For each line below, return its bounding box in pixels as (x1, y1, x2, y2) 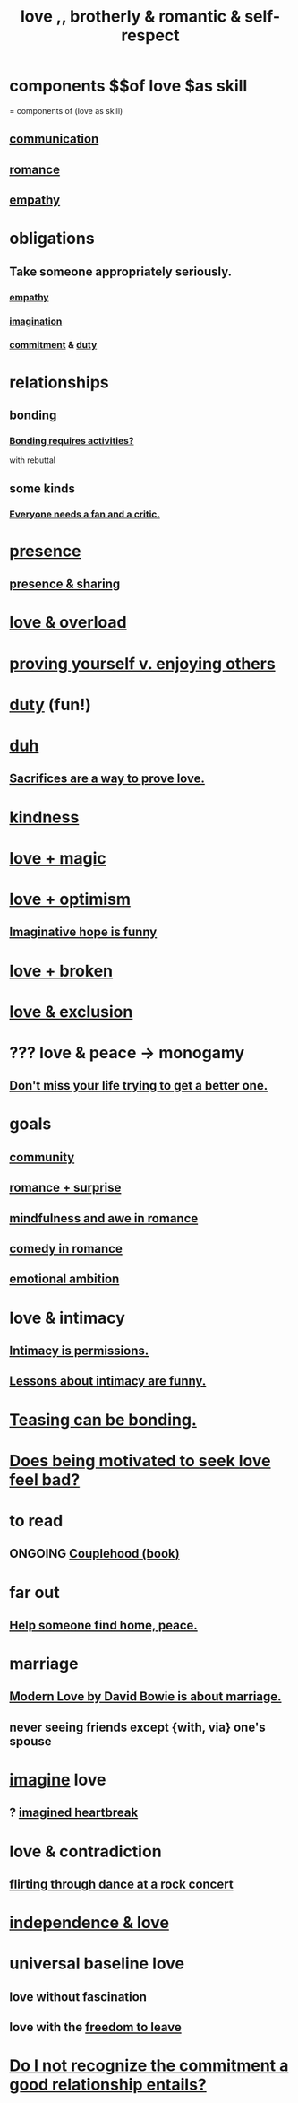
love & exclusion (9, 1002, 133, 1021)
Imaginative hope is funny (9, 925, 158, 940)
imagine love (9, 1769, 106, 1790)
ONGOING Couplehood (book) (9, 1546, 181, 1561)
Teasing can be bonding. (9, 1410, 197, 1430)
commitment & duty (9, 339, 98, 352)
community (9, 1150, 75, 1165)
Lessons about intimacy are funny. (9, 1374, 207, 1389)
